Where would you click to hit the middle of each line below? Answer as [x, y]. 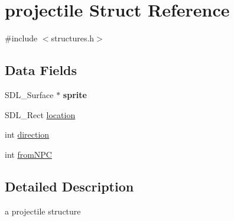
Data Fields [41, 70]
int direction [27, 134]
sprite [75, 94]
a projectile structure [43, 211]
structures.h [73, 38]
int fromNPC [28, 154]
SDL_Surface [29, 94]
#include [21, 38]
